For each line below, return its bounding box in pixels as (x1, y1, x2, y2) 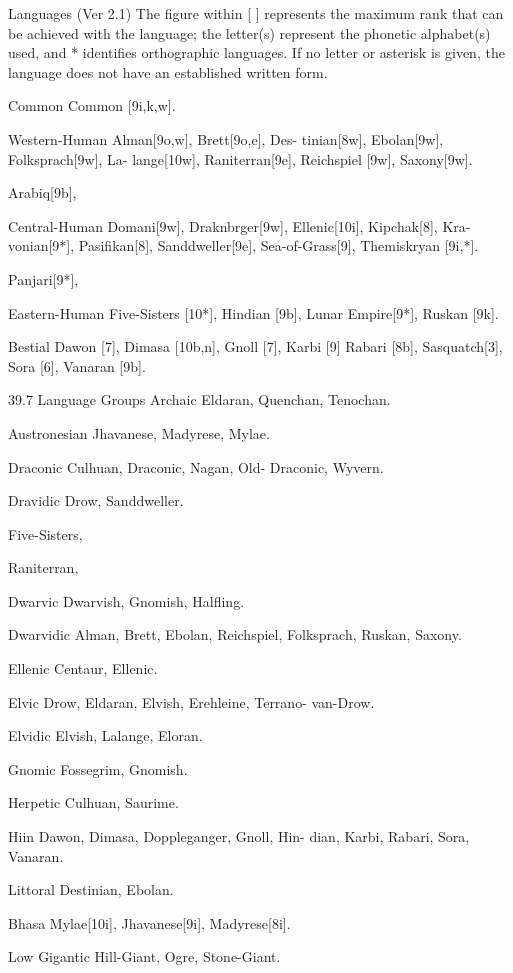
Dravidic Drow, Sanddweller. (8, 490, 184, 511)
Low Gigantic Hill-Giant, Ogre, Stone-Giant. (8, 946, 281, 967)
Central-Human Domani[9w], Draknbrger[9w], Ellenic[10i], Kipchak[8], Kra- (8, 215, 471, 236)
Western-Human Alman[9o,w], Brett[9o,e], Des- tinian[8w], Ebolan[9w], (8, 128, 444, 149)
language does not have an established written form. (8, 61, 328, 82)
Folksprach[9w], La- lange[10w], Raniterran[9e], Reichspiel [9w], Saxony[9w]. (8, 148, 473, 169)
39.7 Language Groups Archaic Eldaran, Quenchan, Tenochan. (8, 389, 391, 410)
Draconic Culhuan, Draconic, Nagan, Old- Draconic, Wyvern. (8, 456, 384, 477)
